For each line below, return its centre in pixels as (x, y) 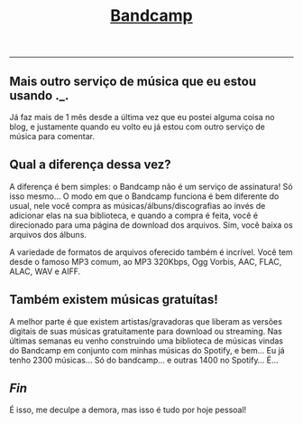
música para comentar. (52, 136)
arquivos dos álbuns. (48, 234)
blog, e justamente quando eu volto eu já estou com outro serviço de (138, 127)
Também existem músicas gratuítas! (114, 300)
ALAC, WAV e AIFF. (45, 271)
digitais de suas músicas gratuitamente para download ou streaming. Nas (146, 331)
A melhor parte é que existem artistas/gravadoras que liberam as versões (146, 321)
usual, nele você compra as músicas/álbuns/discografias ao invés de (138, 205)
